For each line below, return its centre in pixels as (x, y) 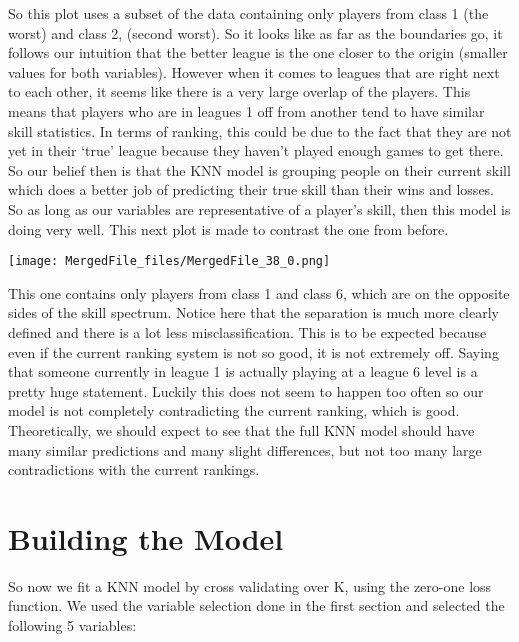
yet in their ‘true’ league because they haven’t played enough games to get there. (256, 150)
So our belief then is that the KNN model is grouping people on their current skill (259, 169)
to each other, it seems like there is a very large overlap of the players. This (239, 91)
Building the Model (146, 537)
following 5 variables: (72, 625)
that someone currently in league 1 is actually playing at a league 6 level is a (243, 371)
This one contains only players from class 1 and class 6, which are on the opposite (259, 292)
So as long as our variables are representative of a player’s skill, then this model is (259, 208)
